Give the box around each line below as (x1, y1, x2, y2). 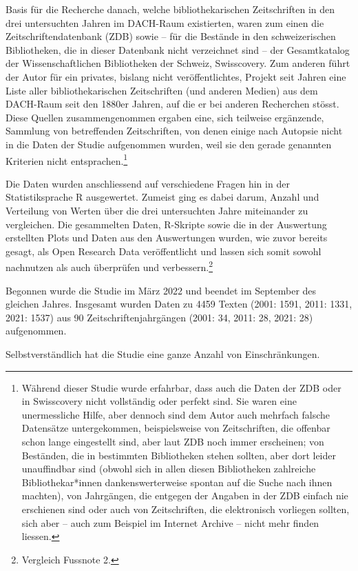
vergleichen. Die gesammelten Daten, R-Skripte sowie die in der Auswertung (6, 217, 327, 231)
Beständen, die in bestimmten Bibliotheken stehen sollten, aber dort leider (21, 448, 336, 462)
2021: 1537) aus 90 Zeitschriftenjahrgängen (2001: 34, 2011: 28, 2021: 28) (6, 310, 313, 324)
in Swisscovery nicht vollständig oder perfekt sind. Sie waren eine (21, 394, 297, 408)
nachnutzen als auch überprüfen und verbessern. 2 (6, 258, 213, 274)
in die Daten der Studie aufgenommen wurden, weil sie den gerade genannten (6, 137, 332, 151)
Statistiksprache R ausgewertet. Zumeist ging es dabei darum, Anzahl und (6, 190, 319, 204)
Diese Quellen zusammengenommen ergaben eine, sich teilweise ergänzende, (6, 110, 324, 124)
